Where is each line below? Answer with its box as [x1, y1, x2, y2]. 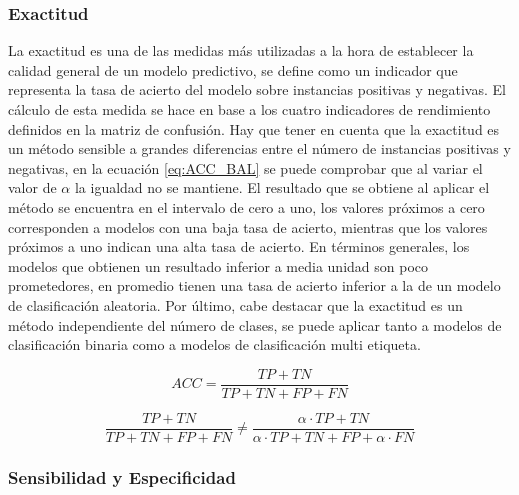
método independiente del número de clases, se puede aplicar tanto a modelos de [8, 314, 502, 335]
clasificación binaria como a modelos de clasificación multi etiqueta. [8, 334, 421, 355]
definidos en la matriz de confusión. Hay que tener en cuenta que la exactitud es [8, 118, 500, 139]
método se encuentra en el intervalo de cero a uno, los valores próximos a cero [8, 196, 485, 217]
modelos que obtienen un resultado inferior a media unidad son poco [8, 255, 428, 276]
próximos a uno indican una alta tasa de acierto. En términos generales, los [8, 236, 470, 257]
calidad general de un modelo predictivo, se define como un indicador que [8, 59, 458, 80]
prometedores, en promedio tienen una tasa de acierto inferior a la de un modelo [8, 275, 501, 296]
